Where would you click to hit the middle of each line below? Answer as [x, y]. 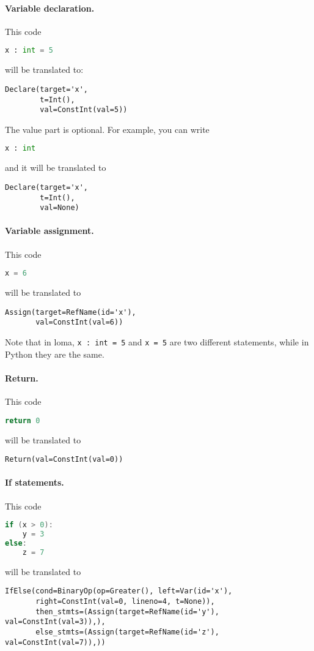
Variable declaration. [50, 8]
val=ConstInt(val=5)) [84, 110]
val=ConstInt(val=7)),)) [55, 642]
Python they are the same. [55, 354]
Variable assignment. [49, 231]
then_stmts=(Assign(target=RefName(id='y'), [127, 611]
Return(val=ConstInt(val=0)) [64, 460]
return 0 [23, 420]
